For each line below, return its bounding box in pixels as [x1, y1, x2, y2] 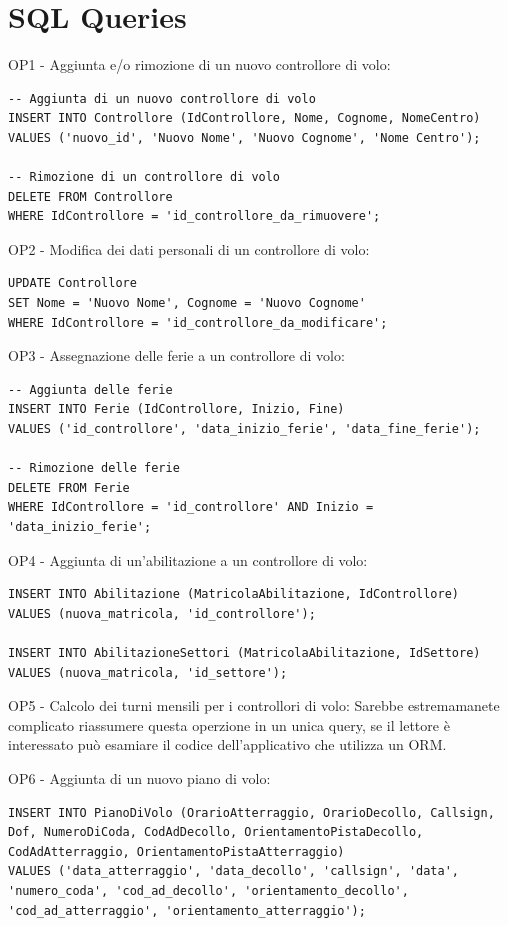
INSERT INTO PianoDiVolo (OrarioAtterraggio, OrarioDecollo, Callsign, [8, 805, 495, 820]
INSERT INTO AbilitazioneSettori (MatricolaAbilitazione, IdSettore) [8, 645, 481, 660]
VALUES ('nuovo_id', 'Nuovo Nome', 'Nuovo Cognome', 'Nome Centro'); [8, 130, 481, 145]
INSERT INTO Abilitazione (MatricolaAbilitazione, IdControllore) [8, 587, 460, 602]
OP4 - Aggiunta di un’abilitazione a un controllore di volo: [8, 549, 368, 570]
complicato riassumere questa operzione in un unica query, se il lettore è [8, 714, 450, 735]
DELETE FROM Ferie [8, 480, 130, 495]
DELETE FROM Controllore [8, 189, 173, 204]
